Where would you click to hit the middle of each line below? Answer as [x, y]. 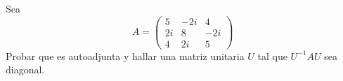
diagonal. [25, 69]
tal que [272, 56]
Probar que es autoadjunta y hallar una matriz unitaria [125, 56]
